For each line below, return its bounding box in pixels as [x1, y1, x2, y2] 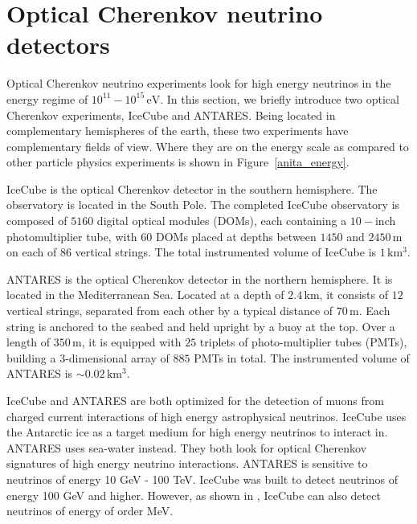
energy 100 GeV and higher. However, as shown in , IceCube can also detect [6, 486, 381, 503]
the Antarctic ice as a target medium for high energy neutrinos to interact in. [6, 424, 388, 440]
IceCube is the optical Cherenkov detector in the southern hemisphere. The [6, 180, 378, 197]
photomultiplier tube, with [6, 227, 137, 244]
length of [6, 334, 51, 350]
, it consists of [319, 286, 388, 303]
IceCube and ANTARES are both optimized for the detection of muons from [6, 392, 384, 408]
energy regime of [6, 90, 88, 107]
